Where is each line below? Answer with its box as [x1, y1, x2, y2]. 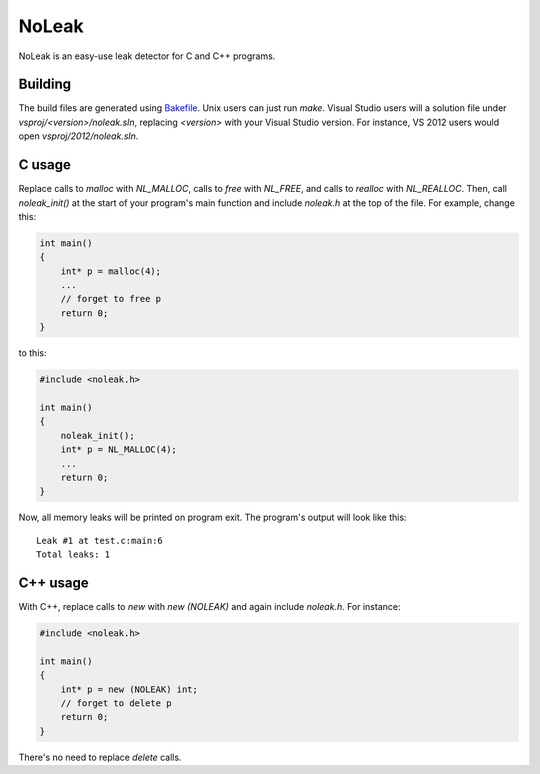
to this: [18, 347, 47, 359]
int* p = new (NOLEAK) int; [60, 683, 199, 695]
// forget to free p [60, 293, 162, 305]
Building [18, 76, 72, 93]
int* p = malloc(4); [60, 265, 162, 277]
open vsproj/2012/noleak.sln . [18, 130, 139, 142]
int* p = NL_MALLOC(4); [60, 444, 177, 455]
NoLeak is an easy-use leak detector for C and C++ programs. [18, 50, 276, 62]
